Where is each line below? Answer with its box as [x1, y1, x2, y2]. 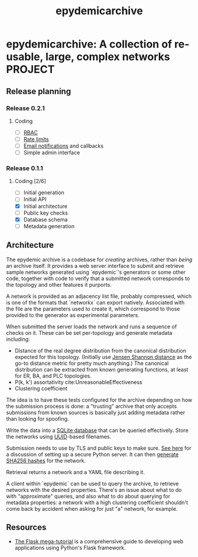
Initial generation [23, 189, 65, 196]
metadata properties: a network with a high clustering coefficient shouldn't [6, 499, 188, 506]
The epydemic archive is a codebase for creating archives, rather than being [6, 256, 193, 263]
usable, [6, 50, 43, 63]
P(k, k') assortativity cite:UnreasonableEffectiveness [14, 378, 143, 386]
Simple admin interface [23, 149, 80, 156]
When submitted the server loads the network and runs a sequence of [6, 323, 177, 330]
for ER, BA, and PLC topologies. [14, 372, 92, 379]
